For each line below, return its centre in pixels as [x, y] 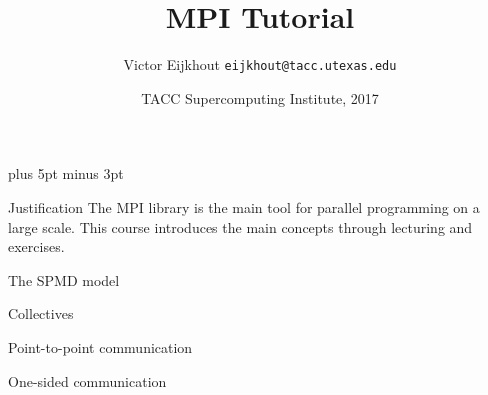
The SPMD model [64, 279]
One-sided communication [87, 380]
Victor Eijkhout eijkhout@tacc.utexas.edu [260, 64]
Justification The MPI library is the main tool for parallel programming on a [244, 206]
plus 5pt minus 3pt [66, 173]
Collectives [41, 313]
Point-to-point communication [100, 346]
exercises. [36, 246]
